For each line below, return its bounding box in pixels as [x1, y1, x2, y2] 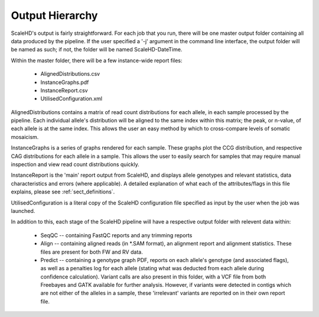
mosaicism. [11, 133, 39, 140]
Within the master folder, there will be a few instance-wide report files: [11, 57, 183, 64]
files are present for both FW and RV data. [40, 248, 143, 255]
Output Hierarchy [11, 9, 98, 22]
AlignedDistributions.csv [40, 70, 100, 77]
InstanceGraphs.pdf [40, 79, 89, 86]
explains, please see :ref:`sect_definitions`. [11, 188, 115, 195]
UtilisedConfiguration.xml [40, 95, 103, 102]
